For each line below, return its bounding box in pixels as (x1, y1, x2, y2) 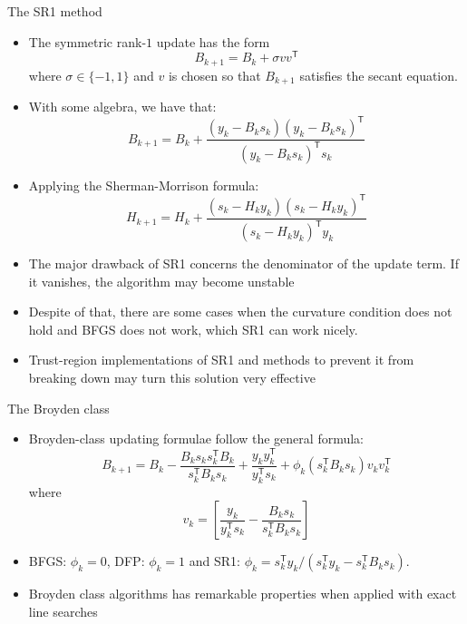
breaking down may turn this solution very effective (28, 368, 316, 387)
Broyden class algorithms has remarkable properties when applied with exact (28, 584, 457, 603)
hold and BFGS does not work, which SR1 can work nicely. (28, 319, 358, 338)
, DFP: (106, 551, 145, 570)
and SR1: (189, 551, 240, 570)
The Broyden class (7, 398, 110, 417)
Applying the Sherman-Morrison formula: (28, 175, 259, 194)
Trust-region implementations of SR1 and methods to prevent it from (28, 350, 414, 369)
